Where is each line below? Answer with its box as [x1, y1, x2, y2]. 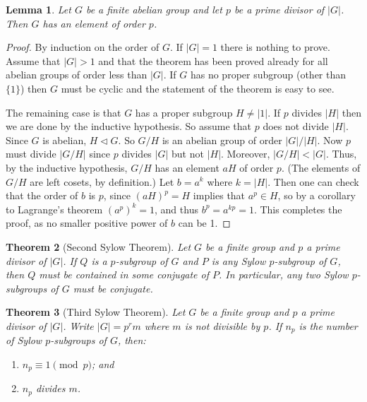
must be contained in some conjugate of [39, 267, 210, 282]
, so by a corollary [277, 188, 356, 203]
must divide [6, 146, 56, 161]
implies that [193, 188, 246, 203]
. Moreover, [221, 146, 270, 161]
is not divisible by [184, 318, 260, 333]
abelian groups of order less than [6, 67, 148, 82]
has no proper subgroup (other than [190, 67, 347, 82]
